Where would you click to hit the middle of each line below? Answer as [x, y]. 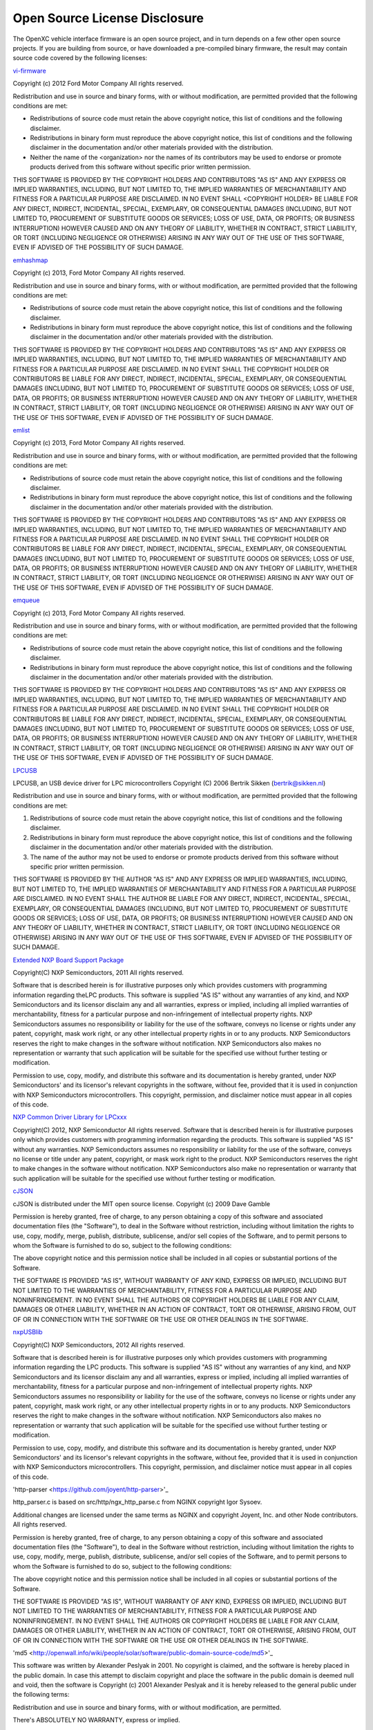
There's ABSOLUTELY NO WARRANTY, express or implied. [96, 1720]
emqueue [26, 600]
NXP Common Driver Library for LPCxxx [70, 1117]
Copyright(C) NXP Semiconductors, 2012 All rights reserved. [99, 1345]
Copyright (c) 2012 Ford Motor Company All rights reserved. [98, 84]
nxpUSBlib [28, 1332]
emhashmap [30, 260]
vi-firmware [29, 71]
